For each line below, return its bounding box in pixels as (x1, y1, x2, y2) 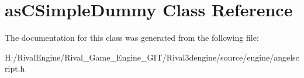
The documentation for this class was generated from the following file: (5, 31, 259, 44)
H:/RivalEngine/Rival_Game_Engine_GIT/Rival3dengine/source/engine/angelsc (5, 51, 299, 63)
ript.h (5, 62, 25, 75)
